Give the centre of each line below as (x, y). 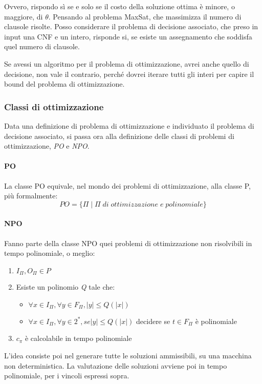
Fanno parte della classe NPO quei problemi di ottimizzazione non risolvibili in (128, 243)
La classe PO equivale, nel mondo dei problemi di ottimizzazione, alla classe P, (127, 185)
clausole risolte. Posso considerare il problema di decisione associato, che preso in (131, 26)
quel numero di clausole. (42, 46)
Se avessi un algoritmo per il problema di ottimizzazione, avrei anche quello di (127, 63)
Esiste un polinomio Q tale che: (65, 287)
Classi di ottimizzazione (54, 106)
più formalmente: (31, 196)
